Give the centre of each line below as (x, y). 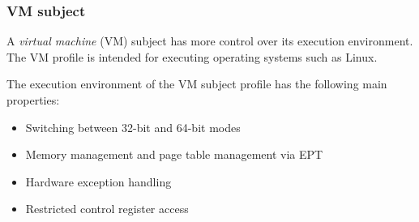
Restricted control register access (107, 209)
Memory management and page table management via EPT (174, 154)
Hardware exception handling (98, 181)
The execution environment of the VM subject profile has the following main (197, 84)
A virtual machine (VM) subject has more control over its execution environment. (210, 41)
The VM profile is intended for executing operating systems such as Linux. (192, 56)
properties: (33, 100)
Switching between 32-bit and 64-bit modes (133, 127)
